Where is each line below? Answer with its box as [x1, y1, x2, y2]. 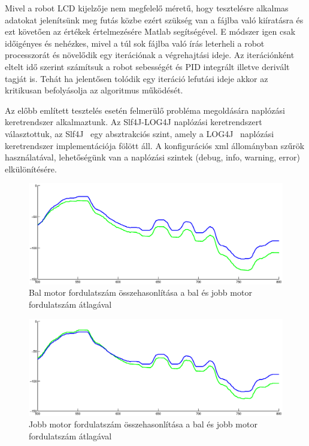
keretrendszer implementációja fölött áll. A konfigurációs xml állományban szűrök [5, 139, 305, 151]
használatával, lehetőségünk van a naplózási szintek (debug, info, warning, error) [5, 151, 300, 163]
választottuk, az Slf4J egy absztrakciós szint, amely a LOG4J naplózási [5, 127, 274, 139]
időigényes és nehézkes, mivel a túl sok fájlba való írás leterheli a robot [5, 37, 265, 49]
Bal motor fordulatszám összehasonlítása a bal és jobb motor [29, 286, 252, 299]
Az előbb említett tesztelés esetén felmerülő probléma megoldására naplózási [5, 104, 285, 116]
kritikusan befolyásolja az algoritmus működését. [5, 84, 183, 96]
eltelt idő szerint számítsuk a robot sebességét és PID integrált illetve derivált [5, 60, 290, 72]
